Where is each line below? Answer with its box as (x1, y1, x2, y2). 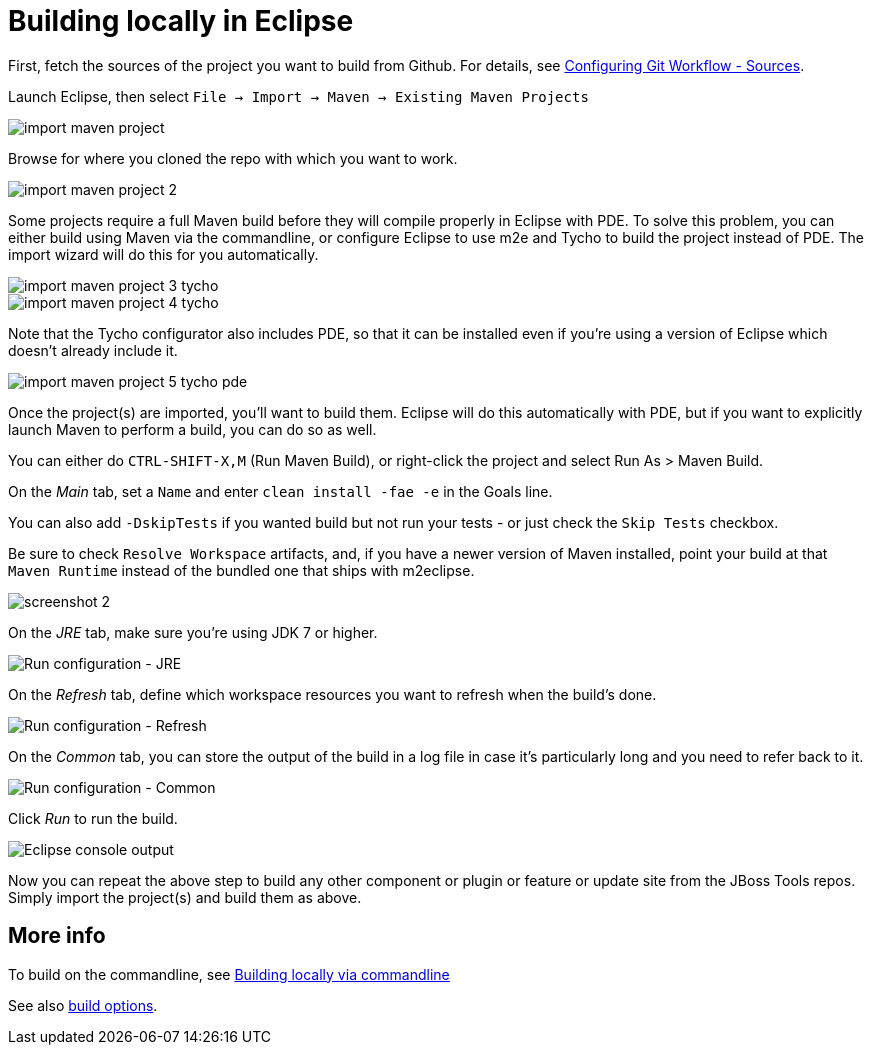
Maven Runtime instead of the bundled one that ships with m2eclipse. (8, 561, 475, 579)
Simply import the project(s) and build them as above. (8, 888, 362, 906)
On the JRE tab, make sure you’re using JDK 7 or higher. (8, 623, 378, 641)
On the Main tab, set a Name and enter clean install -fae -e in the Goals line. (8, 482, 553, 500)
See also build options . (8, 996, 158, 1014)
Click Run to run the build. (8, 809, 178, 827)
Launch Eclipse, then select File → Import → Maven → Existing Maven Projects (8, 87, 589, 105)
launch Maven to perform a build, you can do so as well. (8, 420, 377, 438)
